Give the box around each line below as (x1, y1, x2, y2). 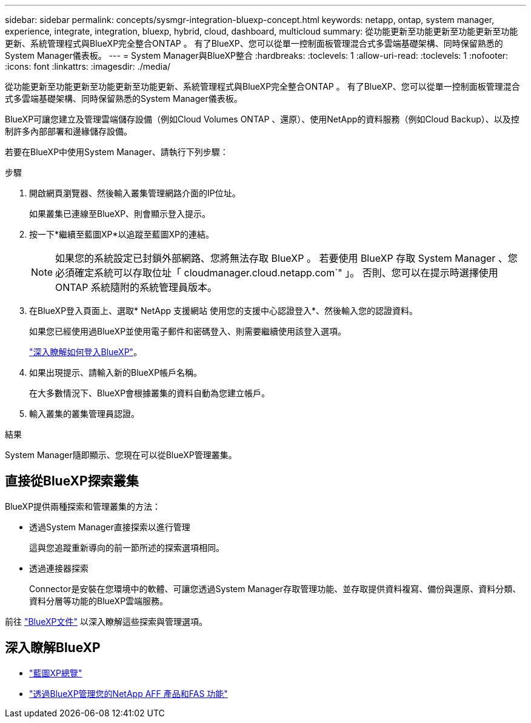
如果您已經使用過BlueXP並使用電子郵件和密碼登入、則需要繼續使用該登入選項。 (29, 326, 347, 336)
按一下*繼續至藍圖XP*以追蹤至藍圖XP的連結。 (29, 229, 215, 239)
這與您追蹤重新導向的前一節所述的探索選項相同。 (29, 542, 224, 553)
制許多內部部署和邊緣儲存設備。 (5, 126, 132, 136)
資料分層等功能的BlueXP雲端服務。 (29, 595, 169, 606)
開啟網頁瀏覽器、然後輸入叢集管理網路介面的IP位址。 (29, 188, 241, 198)
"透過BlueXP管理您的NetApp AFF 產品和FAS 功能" (29, 688, 228, 699)
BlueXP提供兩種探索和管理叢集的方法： (5, 501, 161, 511)
